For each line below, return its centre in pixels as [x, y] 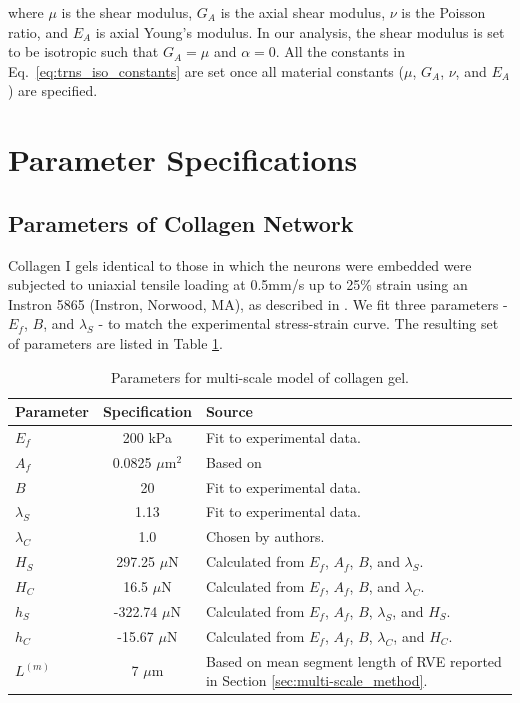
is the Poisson [443, 12]
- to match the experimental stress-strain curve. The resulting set [298, 323]
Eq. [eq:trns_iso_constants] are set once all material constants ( [206, 70]
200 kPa [147, 436]
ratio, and [38, 31]
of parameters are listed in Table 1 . [115, 342]
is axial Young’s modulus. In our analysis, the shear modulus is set [300, 31]
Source [229, 411]
